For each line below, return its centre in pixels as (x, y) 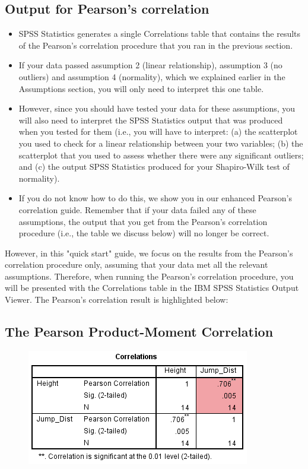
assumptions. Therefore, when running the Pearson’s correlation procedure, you (149, 276)
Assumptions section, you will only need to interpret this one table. (141, 88)
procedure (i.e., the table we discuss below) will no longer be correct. (144, 233)
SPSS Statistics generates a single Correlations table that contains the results (160, 34)
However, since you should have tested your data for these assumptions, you (157, 108)
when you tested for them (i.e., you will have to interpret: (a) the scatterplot (158, 131)
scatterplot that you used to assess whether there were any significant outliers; (161, 155)
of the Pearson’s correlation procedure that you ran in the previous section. (156, 45)
